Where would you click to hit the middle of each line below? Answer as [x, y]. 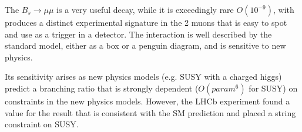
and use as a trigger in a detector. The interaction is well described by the [138, 34]
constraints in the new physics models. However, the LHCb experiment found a [147, 101]
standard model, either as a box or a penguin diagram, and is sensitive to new [145, 45]
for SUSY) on [273, 88]
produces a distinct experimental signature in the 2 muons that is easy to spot [146, 22]
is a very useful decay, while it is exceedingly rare [145, 9]
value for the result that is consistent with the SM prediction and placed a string [150, 112]
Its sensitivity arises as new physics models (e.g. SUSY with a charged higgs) [143, 77]
